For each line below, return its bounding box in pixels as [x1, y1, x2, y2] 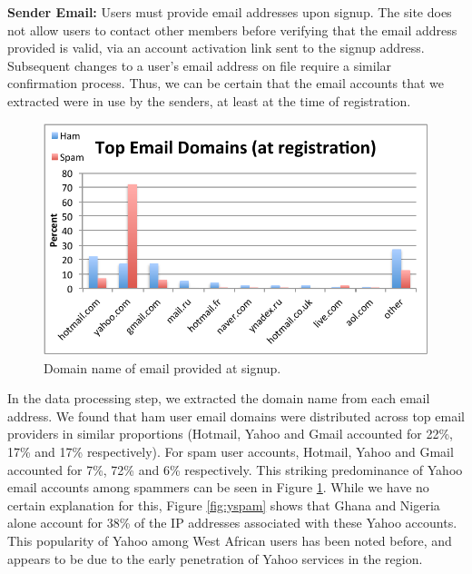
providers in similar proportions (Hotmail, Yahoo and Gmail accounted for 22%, [7, 424, 454, 443]
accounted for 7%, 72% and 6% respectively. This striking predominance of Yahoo [7, 460, 463, 479]
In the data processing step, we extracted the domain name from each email [7, 389, 430, 408]
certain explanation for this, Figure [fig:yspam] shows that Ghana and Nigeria [7, 495, 440, 514]
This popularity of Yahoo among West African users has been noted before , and [7, 531, 452, 550]
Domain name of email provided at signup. [44, 358, 281, 377]
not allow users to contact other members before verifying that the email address [7, 20, 457, 39]
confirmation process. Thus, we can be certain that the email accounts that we [7, 74, 445, 93]
